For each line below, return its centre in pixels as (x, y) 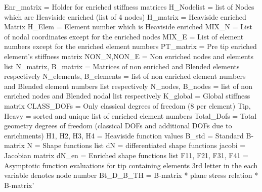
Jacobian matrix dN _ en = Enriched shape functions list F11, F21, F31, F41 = (126, 155)
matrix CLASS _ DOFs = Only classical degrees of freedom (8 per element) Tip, (127, 105)
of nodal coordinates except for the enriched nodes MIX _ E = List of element (124, 36)
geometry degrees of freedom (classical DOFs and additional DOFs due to (118, 126)
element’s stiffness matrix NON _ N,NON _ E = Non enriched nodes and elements (129, 56)
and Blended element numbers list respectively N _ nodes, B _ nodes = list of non (128, 86)
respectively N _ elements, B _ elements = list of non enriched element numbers (125, 76)
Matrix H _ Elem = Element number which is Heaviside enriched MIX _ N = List (128, 27)
